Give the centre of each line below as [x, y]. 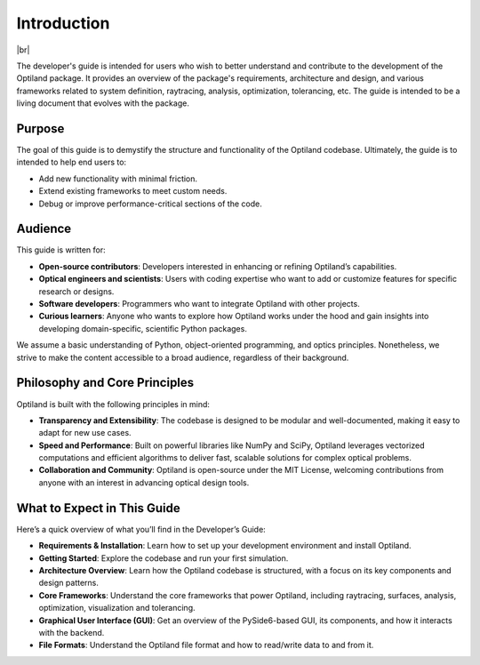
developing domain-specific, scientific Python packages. [143, 328]
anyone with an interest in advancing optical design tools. [144, 482]
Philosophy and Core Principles [105, 383]
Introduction [63, 23]
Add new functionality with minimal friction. [118, 179]
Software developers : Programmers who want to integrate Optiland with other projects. [199, 304]
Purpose [40, 128]
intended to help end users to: [72, 162]
